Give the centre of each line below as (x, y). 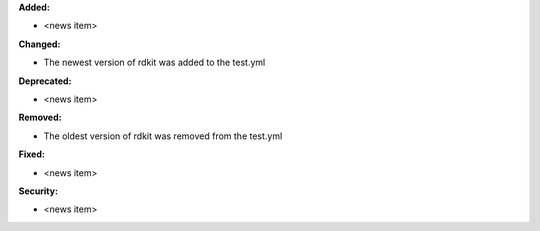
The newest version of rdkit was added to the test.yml (154, 62)
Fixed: (31, 154)
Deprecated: (45, 81)
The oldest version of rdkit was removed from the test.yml (163, 136)
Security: (38, 191)
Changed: (39, 44)
